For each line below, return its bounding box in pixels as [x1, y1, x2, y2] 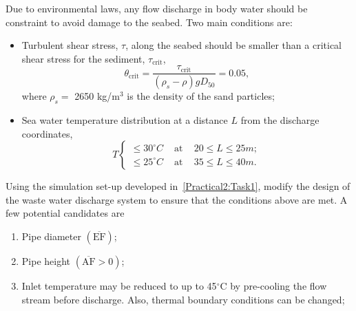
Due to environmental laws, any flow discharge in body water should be [6, 1, 308, 15]
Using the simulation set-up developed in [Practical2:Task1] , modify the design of [6, 179, 350, 193]
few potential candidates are [6, 206, 125, 220]
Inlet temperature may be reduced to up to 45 [21, 279, 217, 293]
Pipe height [21, 254, 71, 268]
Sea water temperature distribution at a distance [21, 113, 228, 127]
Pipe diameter [21, 229, 81, 244]
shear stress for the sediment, [21, 51, 145, 65]
